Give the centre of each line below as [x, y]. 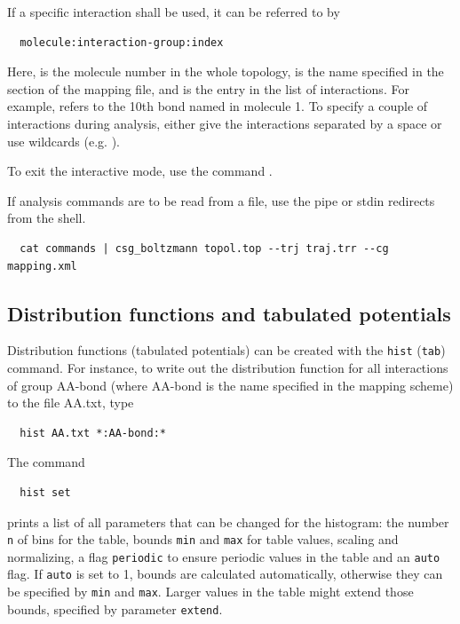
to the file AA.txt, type [71, 403]
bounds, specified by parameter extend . [115, 608]
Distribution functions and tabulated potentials [229, 313]
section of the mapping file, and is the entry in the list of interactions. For [208, 88]
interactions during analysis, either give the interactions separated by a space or [225, 123]
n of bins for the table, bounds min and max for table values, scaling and [203, 539]
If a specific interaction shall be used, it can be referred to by [174, 12]
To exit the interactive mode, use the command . [140, 171]
